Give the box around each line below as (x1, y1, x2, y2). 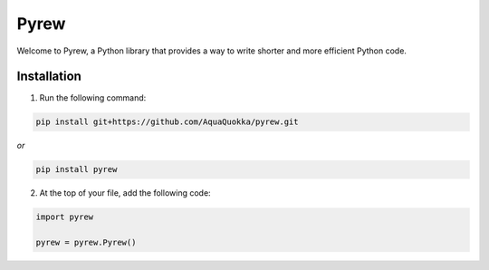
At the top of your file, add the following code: (39, 188, 212, 198)
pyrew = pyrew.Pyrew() (35, 237, 137, 248)
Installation (16, 69, 81, 84)
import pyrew (35, 212, 94, 222)
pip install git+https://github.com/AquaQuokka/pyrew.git (35, 117, 299, 127)
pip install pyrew (35, 164, 118, 175)
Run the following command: (39, 92, 147, 103)
